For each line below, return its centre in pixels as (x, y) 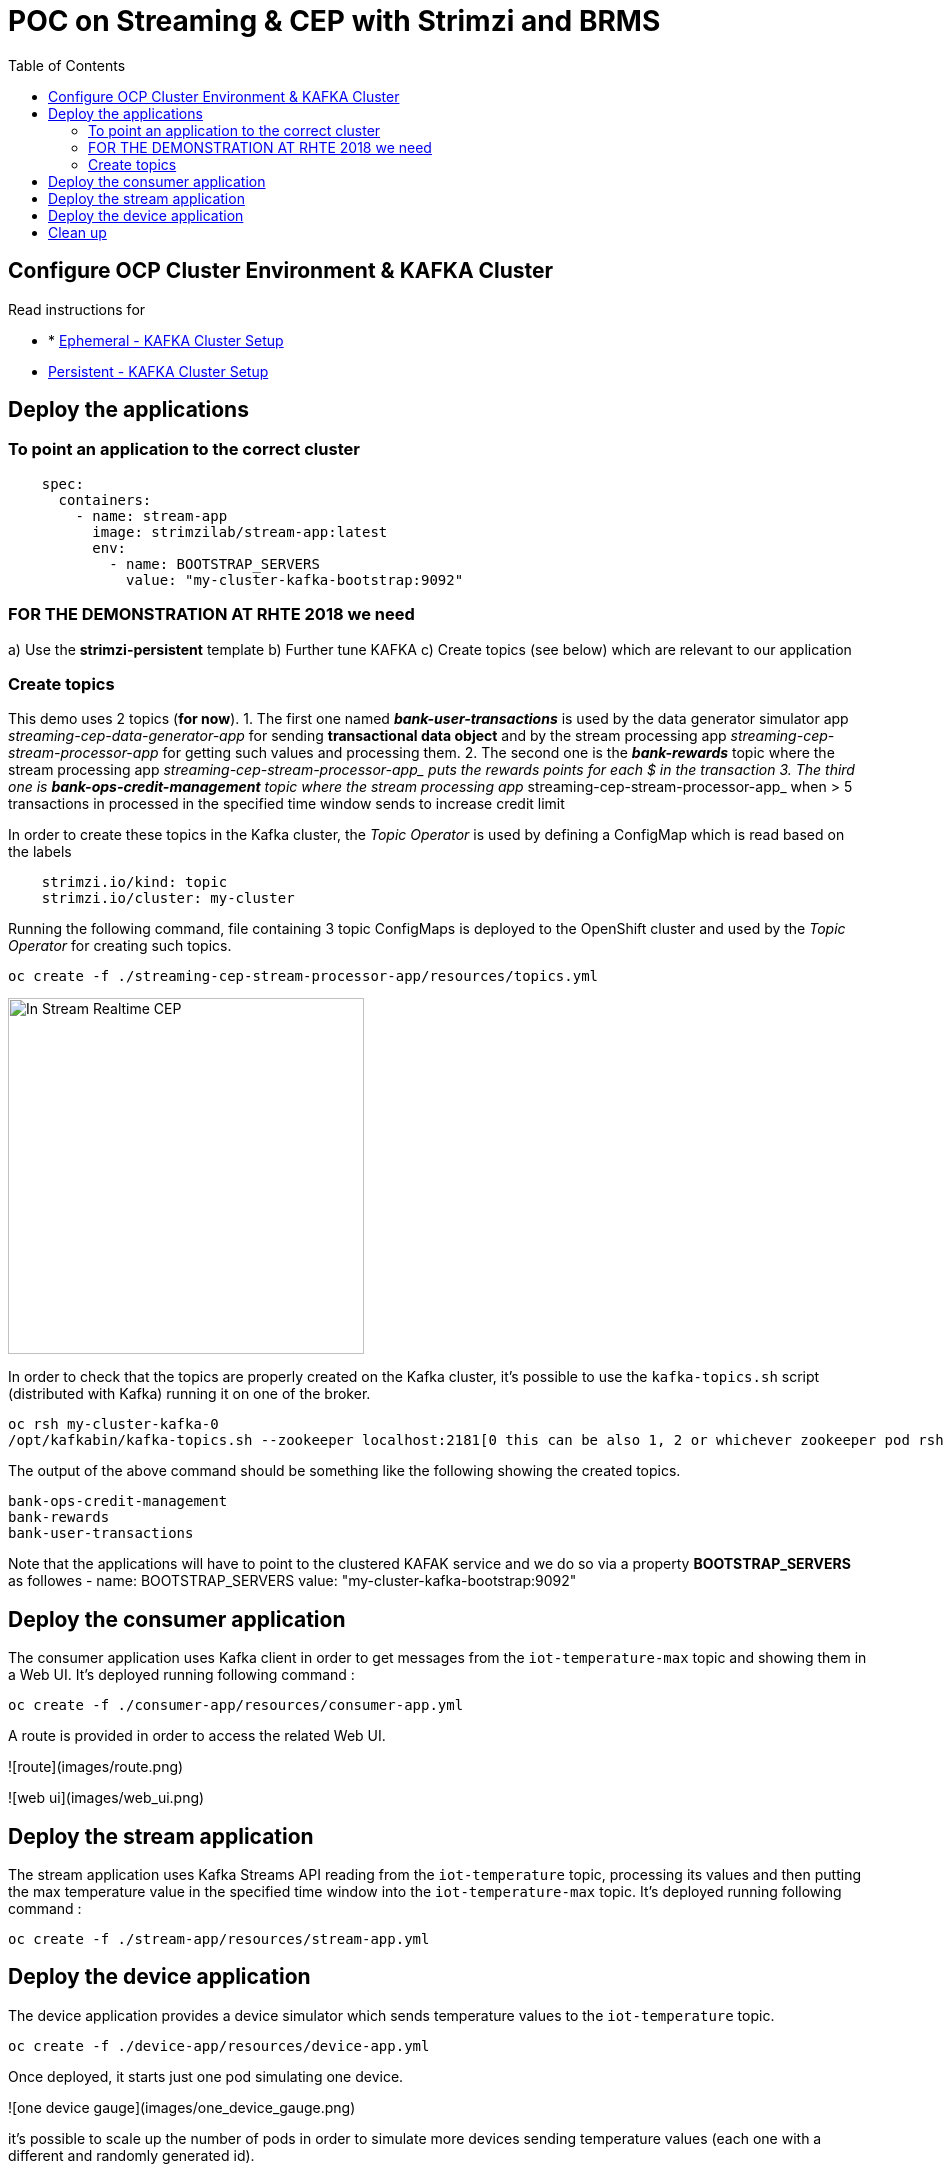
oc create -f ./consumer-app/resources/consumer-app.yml (236, 1705)
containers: (105, 499)
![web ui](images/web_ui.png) (106, 1798)
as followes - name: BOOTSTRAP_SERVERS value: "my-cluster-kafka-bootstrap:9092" (292, 1581)
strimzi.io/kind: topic (134, 882)
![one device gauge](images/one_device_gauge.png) (182, 2107)
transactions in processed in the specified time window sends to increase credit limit (286, 804)
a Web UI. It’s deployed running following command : (181, 1675)
